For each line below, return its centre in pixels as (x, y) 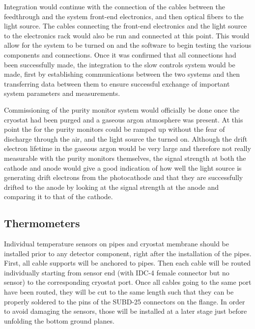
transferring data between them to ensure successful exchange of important (117, 83)
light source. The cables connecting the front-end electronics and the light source (126, 26)
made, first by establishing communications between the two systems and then (122, 74)
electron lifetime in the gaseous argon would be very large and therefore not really (127, 148)
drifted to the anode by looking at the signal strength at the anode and (111, 187)
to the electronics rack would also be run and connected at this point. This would (127, 35)
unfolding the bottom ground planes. (59, 320)
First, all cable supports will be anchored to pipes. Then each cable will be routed (127, 263)
